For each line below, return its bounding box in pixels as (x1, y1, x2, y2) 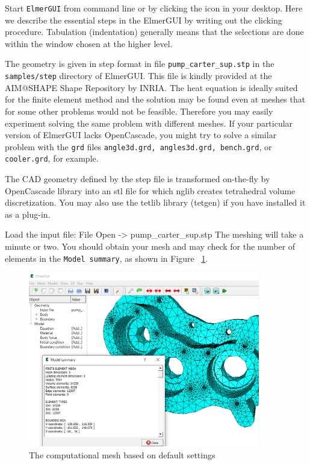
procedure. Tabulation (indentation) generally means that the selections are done (5, 25, 304, 38)
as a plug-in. (5, 207, 51, 220)
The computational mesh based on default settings (29, 448, 215, 461)
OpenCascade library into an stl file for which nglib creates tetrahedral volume (5, 184, 296, 197)
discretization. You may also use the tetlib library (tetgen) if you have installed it (5, 196, 306, 209)
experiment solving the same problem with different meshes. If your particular (5, 116, 293, 129)
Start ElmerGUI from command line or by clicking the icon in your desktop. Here (5, 2, 303, 14)
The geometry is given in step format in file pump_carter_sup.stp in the (5, 57, 274, 70)
